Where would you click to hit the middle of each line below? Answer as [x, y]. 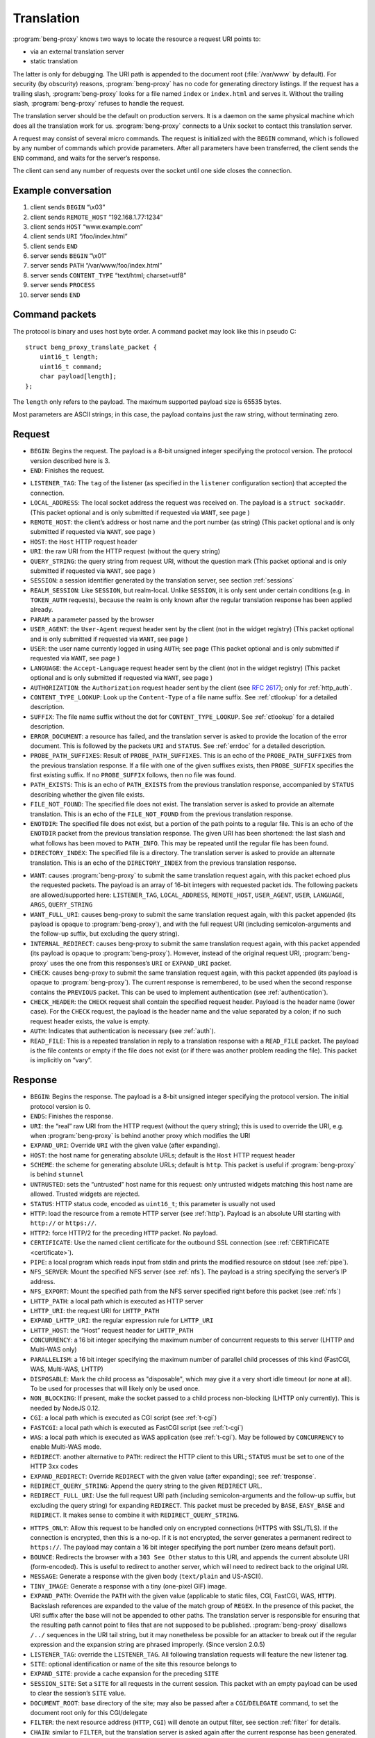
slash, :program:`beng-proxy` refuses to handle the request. [99, 103]
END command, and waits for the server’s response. [86, 158]
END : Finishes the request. [67, 470]
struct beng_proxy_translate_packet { [91, 347]
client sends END [54, 246]
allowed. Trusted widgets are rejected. [85, 1194]
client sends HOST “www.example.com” [86, 227]
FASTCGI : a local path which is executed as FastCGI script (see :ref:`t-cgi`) [137, 1427]
